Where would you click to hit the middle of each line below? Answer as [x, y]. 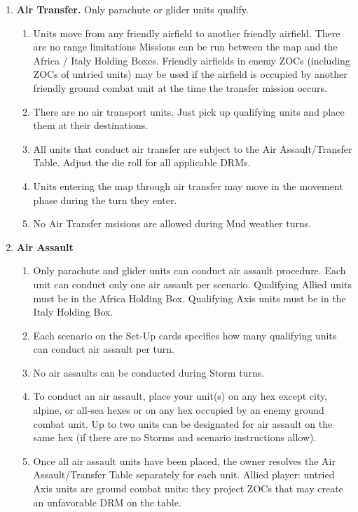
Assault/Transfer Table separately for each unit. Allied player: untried [184, 474]
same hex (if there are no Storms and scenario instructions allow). [175, 437]
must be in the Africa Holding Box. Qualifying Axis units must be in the [190, 298]
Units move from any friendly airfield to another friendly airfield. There [187, 33]
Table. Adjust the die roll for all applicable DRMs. [142, 162]
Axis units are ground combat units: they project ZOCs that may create [188, 489]
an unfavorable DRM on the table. [107, 502]
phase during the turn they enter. [105, 200]
